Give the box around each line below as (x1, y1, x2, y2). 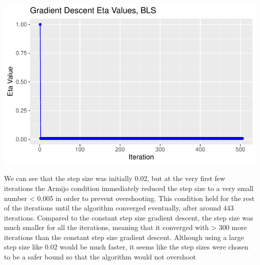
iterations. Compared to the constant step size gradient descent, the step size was (4, 212, 253, 222)
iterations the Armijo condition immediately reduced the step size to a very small (4, 182, 253, 193)
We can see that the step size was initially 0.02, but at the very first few (4, 173, 225, 183)
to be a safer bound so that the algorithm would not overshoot (4, 251, 196, 262)
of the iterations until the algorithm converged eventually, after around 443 (4, 202, 234, 213)
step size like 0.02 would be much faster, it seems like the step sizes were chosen (4, 241, 248, 252)
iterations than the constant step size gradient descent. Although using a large (4, 231, 244, 242)
